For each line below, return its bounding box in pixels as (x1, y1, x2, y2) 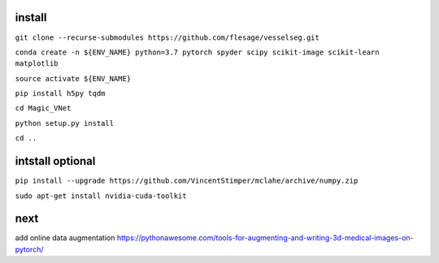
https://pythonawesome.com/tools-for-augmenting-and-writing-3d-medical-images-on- (116, 233, 414, 243)
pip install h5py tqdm (15, 89, 106, 98)
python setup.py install (15, 119, 114, 127)
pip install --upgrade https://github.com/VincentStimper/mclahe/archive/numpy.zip (15, 176, 359, 186)
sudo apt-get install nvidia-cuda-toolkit (15, 191, 187, 200)
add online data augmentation (15, 233, 115, 243)
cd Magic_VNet (15, 104, 72, 113)
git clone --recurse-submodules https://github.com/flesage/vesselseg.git (15, 32, 320, 42)
